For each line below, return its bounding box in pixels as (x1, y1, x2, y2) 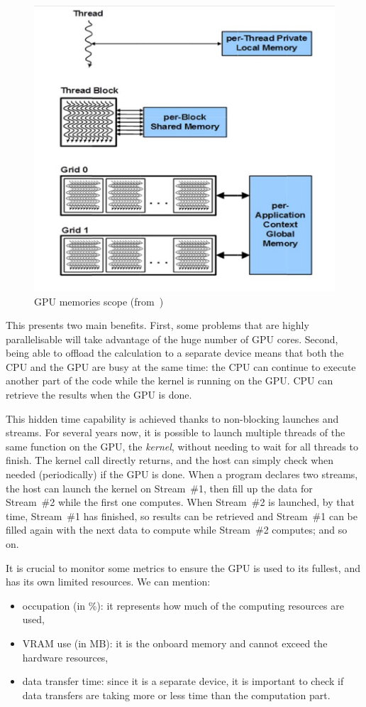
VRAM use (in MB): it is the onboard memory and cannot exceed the (22, 635, 328, 650)
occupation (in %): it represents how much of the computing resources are (22, 598, 344, 612)
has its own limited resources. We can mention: (6, 574, 211, 589)
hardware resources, (22, 649, 109, 664)
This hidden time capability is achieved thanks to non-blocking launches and (6, 411, 339, 426)
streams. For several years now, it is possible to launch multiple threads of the (6, 425, 345, 440)
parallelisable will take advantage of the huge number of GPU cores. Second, (6, 331, 338, 346)
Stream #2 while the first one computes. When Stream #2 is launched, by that (6, 495, 355, 509)
